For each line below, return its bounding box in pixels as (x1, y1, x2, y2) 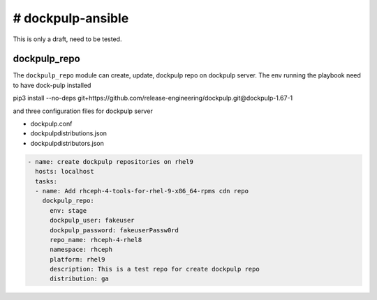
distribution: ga (50, 275, 110, 283)
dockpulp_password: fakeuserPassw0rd (50, 226, 179, 234)
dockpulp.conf (30, 119, 73, 128)
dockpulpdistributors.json (30, 139, 105, 147)
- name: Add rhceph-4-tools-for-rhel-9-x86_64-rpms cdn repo (35, 187, 249, 195)
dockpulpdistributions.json (30, 129, 108, 137)
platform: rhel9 (50, 255, 105, 263)
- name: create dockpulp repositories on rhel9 (27, 158, 193, 165)
